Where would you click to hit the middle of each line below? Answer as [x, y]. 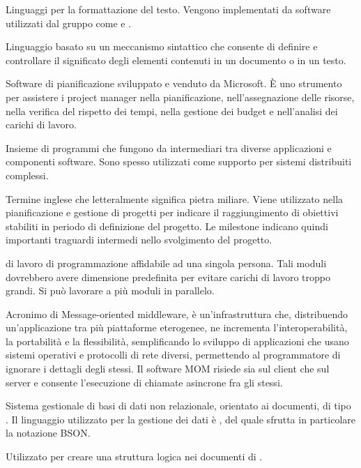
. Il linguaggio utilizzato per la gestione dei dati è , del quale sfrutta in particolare [180, 419]
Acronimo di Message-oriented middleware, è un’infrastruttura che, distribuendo [177, 314]
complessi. [27, 175]
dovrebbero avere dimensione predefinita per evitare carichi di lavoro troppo [168, 277]
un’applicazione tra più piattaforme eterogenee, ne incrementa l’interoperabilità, [177, 327]
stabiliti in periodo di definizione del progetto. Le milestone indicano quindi [167, 226]
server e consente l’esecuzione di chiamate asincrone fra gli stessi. [144, 382]
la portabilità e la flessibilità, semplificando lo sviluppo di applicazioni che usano [177, 341]
